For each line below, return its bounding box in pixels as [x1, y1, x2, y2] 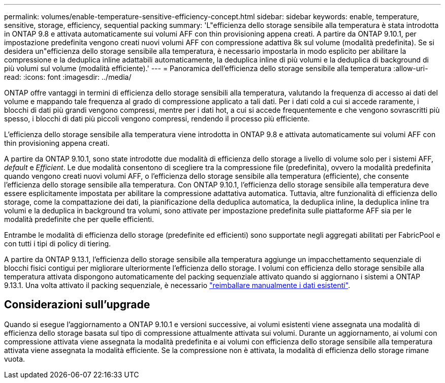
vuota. [4, 354, 25, 363]
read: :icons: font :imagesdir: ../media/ [4, 73, 132, 81]
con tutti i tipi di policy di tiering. [4, 239, 111, 248]
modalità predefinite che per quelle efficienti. [4, 215, 154, 224]
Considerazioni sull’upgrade [4, 298, 150, 311]
